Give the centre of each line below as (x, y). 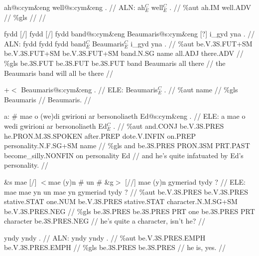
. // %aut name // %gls (201, 90)
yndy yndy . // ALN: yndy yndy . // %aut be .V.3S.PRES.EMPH (105, 237)
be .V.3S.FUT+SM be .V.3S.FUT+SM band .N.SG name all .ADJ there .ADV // (124, 53)
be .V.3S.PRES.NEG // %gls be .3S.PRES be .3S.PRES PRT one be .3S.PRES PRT (129, 211)
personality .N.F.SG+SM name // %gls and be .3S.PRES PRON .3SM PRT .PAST (127, 145)
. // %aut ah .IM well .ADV (210, 7)
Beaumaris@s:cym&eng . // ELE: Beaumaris (89, 90)
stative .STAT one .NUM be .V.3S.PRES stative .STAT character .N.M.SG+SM (121, 201)
